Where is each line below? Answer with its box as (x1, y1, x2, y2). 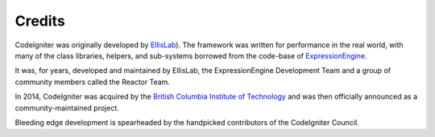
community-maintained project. (14, 103, 120, 112)
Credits (14, 12, 66, 30)
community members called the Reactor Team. (14, 77, 171, 87)
